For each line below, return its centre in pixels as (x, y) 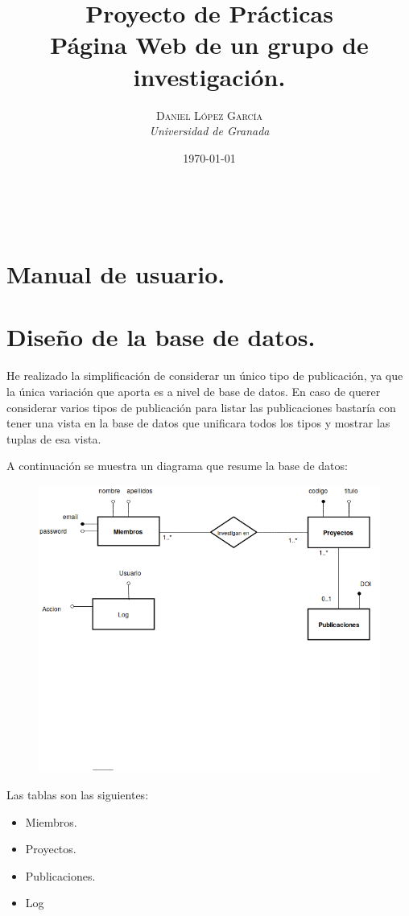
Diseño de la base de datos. (161, 337)
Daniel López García (209, 115)
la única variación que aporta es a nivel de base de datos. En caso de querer (194, 391)
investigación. (209, 76)
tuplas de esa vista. (54, 438)
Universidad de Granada (209, 131)
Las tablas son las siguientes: (78, 795)
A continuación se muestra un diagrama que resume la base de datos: (177, 466)
